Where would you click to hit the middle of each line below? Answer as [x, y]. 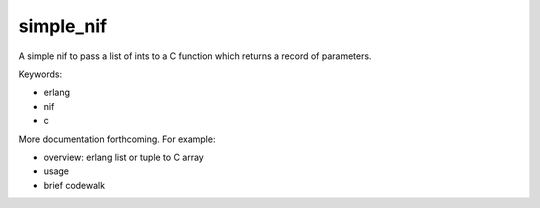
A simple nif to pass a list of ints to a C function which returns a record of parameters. [195, 56]
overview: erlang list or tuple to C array [123, 157]
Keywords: [40, 74]
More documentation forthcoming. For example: [117, 139]
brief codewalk [74, 185]
